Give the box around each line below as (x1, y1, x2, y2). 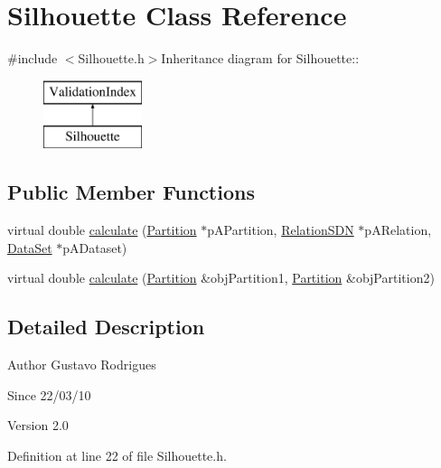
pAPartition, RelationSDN (207, 220, 354, 239)
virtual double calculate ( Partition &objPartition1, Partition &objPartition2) (7, 268, 435, 287)
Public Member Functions (7, 178, 255, 206)
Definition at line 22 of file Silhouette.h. (7, 445, 227, 464)
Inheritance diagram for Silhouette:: (161, 49, 360, 68)
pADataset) (62, 238, 127, 257)
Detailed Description (7, 313, 205, 341)
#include (7, 49, 58, 68)
